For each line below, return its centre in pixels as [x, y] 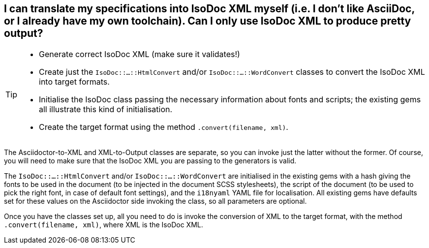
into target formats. [74, 82]
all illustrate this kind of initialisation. [106, 109]
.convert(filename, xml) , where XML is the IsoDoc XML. [104, 225]
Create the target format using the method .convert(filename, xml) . [164, 127]
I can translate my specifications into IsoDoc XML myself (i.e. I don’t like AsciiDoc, [209, 9]
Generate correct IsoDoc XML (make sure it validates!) [139, 54]
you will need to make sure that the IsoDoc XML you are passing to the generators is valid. [150, 161]
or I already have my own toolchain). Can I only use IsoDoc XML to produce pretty [208, 21]
